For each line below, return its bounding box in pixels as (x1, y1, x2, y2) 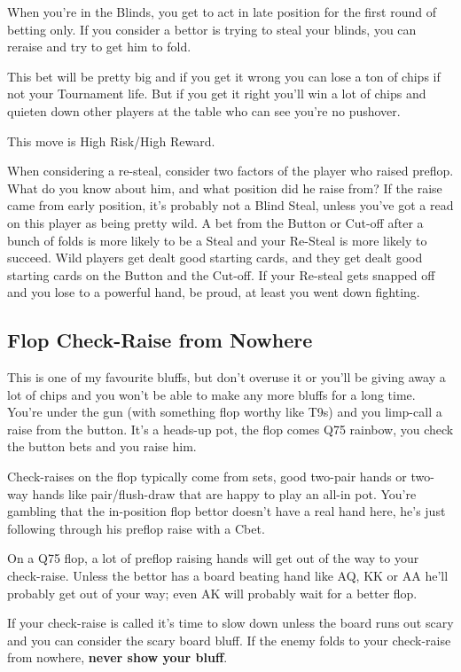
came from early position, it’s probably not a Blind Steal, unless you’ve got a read (7, 196, 454, 215)
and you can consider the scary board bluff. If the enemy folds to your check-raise (7, 630, 451, 649)
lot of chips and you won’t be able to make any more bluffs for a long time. (7, 385, 416, 403)
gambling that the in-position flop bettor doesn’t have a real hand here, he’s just (7, 502, 446, 520)
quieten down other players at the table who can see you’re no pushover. (7, 101, 401, 120)
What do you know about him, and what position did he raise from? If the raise (7, 178, 442, 197)
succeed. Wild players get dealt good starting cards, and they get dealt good (7, 248, 423, 267)
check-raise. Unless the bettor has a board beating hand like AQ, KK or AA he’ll (7, 567, 449, 585)
